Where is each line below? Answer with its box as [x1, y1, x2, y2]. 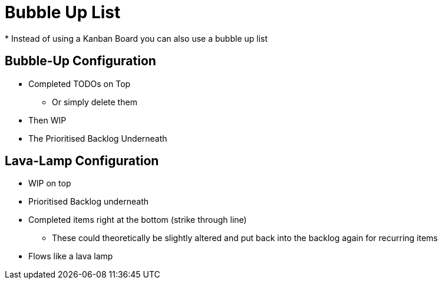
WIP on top [28, 178, 71, 189]
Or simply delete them [52, 96, 137, 107]
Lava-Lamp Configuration [5, 153, 159, 169]
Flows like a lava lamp [28, 251, 113, 262]
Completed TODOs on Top [28, 78, 131, 89]
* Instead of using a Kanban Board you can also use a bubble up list [5, 33, 268, 44]
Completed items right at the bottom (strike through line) [28, 215, 247, 225]
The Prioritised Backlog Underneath [28, 133, 167, 143]
